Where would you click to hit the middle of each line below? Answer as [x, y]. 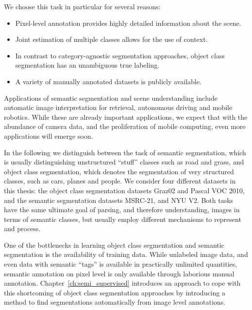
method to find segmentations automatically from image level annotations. [115, 302]
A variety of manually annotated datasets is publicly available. [108, 81]
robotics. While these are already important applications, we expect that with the [126, 117]
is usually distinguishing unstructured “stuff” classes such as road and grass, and [124, 162]
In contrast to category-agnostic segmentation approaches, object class [120, 55]
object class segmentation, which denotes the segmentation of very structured [119, 171]
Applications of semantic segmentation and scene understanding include [111, 98]
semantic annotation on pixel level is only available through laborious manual [119, 273]
